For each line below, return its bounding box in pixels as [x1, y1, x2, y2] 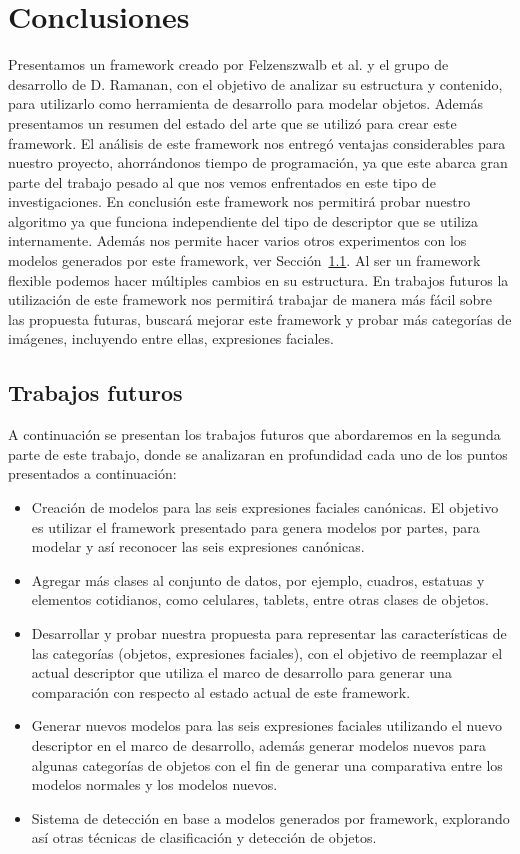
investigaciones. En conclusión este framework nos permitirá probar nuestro [8, 191, 471, 212]
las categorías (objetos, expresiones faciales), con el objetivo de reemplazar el [31, 642, 503, 663]
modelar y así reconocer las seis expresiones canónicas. [31, 536, 365, 557]
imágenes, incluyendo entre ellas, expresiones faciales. [8, 328, 334, 349]
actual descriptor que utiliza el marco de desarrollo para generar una [31, 662, 452, 683]
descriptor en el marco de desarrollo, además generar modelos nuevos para [31, 734, 486, 755]
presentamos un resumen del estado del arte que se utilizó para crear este [8, 112, 457, 133]
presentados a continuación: [8, 463, 177, 484]
